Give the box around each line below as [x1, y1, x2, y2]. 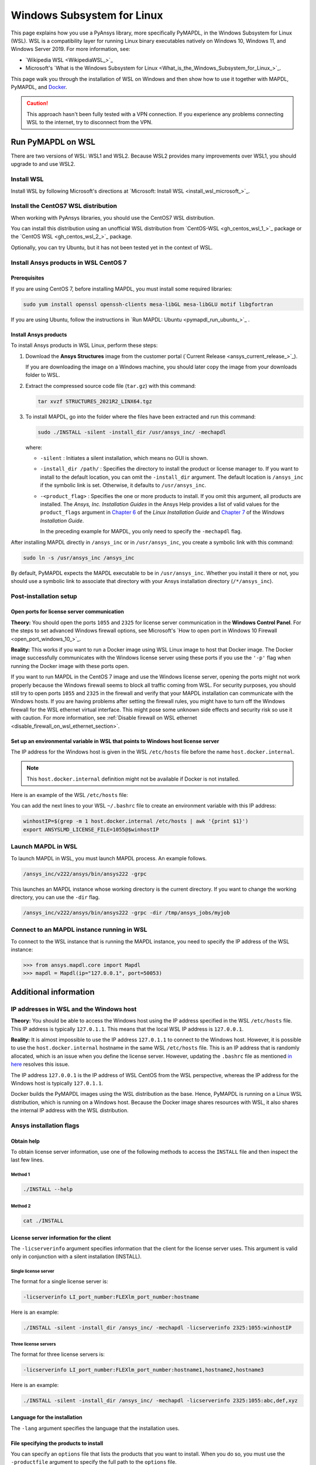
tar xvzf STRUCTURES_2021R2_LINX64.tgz [37, 398, 152, 404]
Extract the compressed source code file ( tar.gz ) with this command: [25, 382, 196, 389]
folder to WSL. [25, 372, 61, 379]
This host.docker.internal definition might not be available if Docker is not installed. [26, 775, 240, 782]
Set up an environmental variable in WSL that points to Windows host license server [11, 737, 219, 744]
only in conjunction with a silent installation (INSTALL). [11, 1253, 142, 1260]
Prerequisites [11, 274, 44, 281]
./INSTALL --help [23, 1186, 73, 1193]
